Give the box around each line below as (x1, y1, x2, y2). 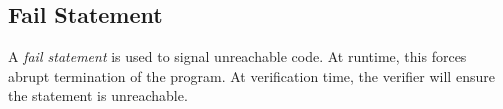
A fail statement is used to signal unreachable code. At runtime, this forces (8, 46, 467, 67)
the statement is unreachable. (8, 85, 188, 106)
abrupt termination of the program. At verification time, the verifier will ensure (8, 65, 495, 86)
